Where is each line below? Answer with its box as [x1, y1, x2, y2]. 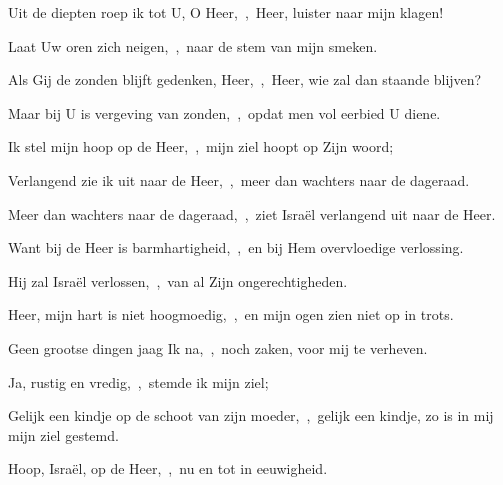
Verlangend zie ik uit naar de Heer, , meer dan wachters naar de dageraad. [8, 169, 470, 190]
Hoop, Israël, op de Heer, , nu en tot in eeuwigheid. [8, 458, 328, 479]
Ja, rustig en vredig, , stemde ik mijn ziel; [8, 371, 269, 392]
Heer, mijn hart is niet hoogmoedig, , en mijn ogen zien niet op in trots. [8, 304, 454, 325]
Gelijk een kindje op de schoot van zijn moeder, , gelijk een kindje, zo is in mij [8, 405, 494, 426]
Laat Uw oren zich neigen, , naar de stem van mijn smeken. [8, 35, 378, 56]
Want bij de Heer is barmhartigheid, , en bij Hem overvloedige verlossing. [8, 237, 464, 258]
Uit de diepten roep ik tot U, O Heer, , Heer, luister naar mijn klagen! [8, 2, 444, 22]
